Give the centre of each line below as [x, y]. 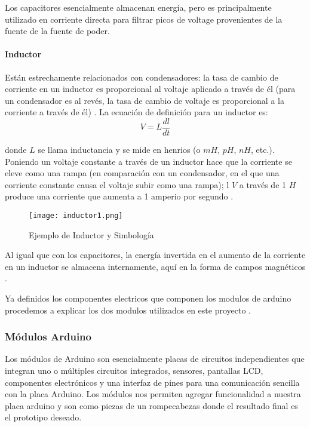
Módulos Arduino [48, 337]
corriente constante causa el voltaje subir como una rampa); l [117, 184]
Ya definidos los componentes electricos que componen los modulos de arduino [148, 298]
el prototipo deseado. [43, 417]
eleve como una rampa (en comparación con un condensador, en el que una [142, 173]
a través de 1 [263, 184]
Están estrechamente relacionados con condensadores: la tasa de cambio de [142, 77]
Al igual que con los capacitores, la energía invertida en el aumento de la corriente [155, 255]
